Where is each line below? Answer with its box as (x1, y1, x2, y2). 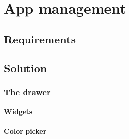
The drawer (4, 85, 51, 98)
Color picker (4, 125, 47, 136)
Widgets (4, 106, 33, 117)
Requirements (4, 31, 76, 46)
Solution (4, 60, 47, 75)
